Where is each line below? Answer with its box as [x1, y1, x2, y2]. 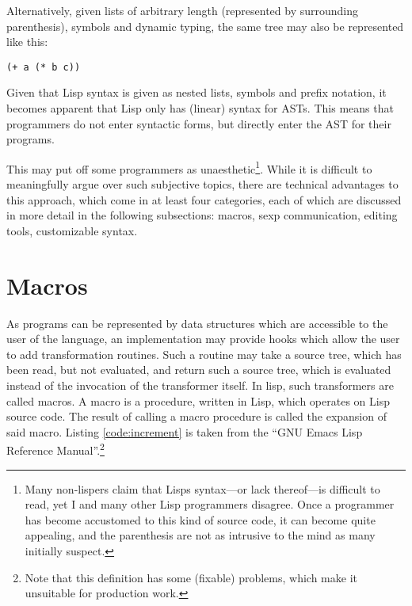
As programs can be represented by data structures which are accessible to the [6, 314, 388, 331]
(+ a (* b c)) [6, 61, 81, 73]
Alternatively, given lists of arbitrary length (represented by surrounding [6, 2, 359, 18]
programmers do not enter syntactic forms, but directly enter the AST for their [6, 115, 391, 131]
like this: [6, 33, 48, 50]
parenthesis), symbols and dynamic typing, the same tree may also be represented [6, 17, 404, 34]
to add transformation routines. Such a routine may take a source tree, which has [6, 345, 402, 362]
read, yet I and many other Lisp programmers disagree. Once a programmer [25, 496, 395, 513]
